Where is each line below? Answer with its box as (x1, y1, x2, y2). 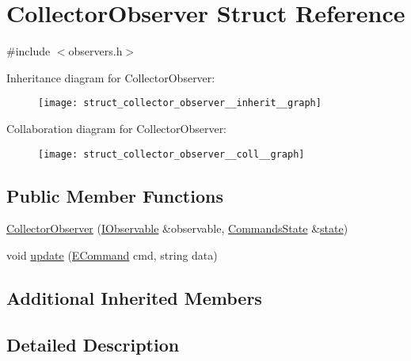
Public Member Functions (6, 183, 223, 207)
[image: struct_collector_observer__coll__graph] (38, 148, 305, 160)
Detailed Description (6, 332, 180, 356)
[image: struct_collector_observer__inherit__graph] (38, 97, 322, 109)
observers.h (68, 43, 123, 59)
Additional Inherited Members (6, 286, 262, 310)
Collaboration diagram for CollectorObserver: (6, 120, 227, 136)
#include (6, 43, 51, 59)
